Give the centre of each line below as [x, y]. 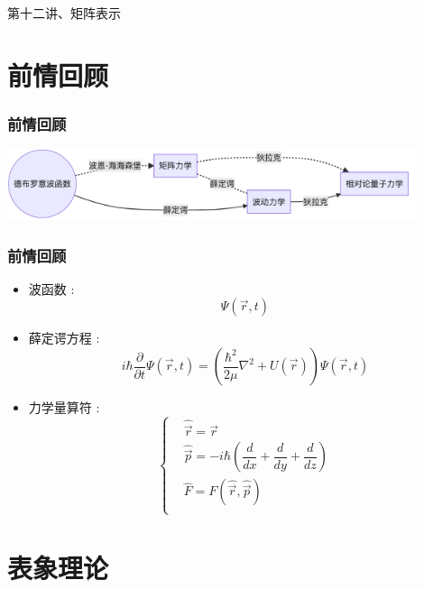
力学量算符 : [64, 407]
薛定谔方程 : [64, 338]
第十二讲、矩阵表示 [64, 12]
